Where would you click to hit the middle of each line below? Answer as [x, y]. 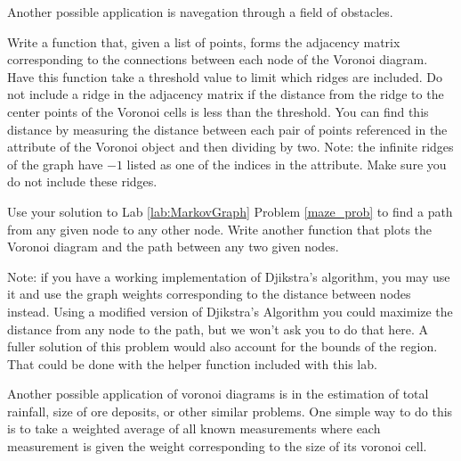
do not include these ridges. [82, 181]
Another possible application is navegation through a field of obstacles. [200, 12]
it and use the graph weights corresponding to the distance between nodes [209, 294]
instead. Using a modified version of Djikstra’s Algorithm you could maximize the [230, 311]
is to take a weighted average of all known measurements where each [194, 428]
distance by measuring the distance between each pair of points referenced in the [227, 129]
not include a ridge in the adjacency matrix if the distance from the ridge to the [226, 94]
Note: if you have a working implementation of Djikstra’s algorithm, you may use [229, 276]
